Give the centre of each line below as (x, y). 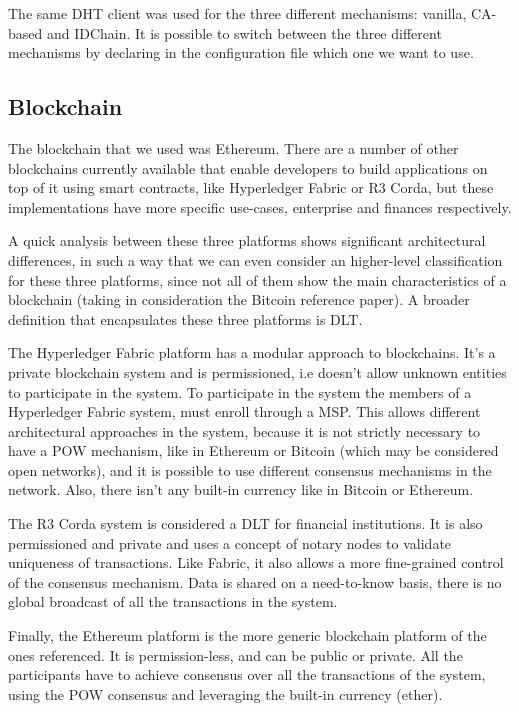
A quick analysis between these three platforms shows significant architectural (247, 240)
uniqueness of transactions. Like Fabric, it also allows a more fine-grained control (256, 562)
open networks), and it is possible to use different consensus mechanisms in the (250, 469)
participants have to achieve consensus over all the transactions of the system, (247, 674)
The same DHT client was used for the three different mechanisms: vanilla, (237, 13)
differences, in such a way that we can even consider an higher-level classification (255, 259)
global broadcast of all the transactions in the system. (173, 601)
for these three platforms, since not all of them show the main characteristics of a (257, 279)
